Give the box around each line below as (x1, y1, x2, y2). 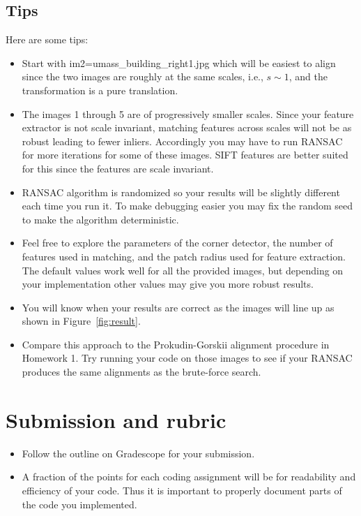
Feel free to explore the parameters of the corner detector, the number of (22, 235, 333, 250)
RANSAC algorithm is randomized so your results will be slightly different (22, 184, 340, 199)
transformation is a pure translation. (22, 82, 178, 97)
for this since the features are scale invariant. (22, 161, 214, 175)
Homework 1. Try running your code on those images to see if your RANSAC (22, 351, 353, 365)
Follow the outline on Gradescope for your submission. (22, 445, 255, 460)
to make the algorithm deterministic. (22, 212, 179, 226)
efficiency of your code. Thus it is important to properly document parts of (22, 482, 342, 497)
